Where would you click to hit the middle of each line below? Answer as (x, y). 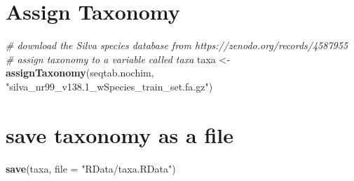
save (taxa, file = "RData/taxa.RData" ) (91, 168)
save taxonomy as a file (120, 134)
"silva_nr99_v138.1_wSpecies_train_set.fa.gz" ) (109, 86)
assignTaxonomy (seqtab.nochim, (80, 73)
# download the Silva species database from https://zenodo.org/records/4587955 (177, 45)
